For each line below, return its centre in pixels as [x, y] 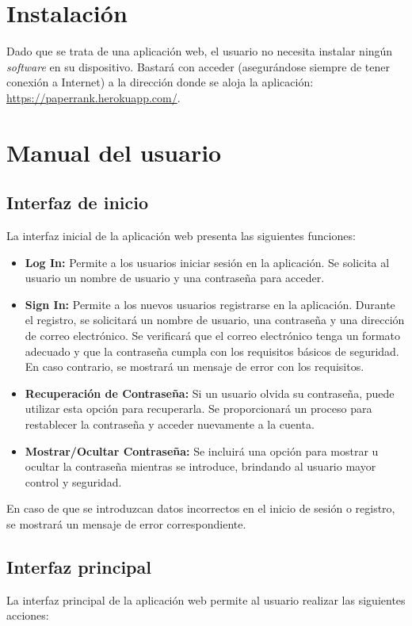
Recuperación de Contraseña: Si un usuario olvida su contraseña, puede [210, 393]
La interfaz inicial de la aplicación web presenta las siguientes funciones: [181, 236]
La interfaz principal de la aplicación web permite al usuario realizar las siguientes [206, 599]
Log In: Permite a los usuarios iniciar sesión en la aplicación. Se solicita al [207, 262]
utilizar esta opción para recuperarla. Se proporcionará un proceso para [198, 408]
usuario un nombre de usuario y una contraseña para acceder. [175, 278]
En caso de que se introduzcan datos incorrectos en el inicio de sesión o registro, [201, 508]
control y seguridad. [73, 481]
